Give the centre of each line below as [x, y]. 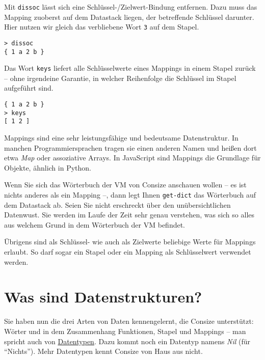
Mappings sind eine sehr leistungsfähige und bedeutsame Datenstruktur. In [121, 138]
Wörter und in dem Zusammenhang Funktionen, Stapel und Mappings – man [125, 331]
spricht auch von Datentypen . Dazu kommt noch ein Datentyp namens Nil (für [127, 341]
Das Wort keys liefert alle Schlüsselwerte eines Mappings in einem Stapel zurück [130, 68]
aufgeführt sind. [29, 88]
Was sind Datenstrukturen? [103, 297]
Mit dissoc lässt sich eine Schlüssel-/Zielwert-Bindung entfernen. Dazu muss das [131, 7]
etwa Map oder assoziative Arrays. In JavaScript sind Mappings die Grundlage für [132, 158]
